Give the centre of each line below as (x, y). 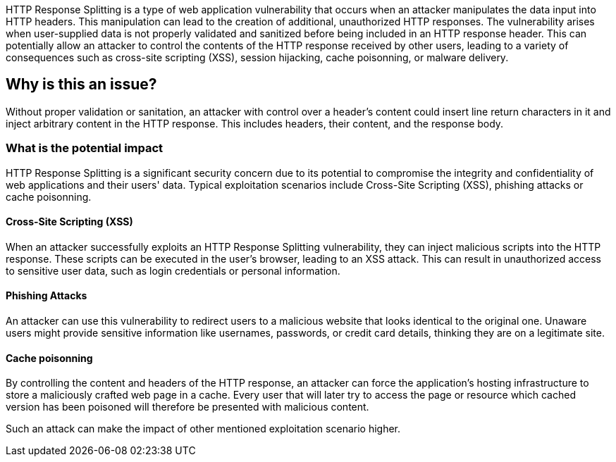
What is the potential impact (85, 148)
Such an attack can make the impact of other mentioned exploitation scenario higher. (203, 429)
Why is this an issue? (81, 85)
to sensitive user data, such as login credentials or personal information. (173, 270)
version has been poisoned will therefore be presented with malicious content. (187, 407)
